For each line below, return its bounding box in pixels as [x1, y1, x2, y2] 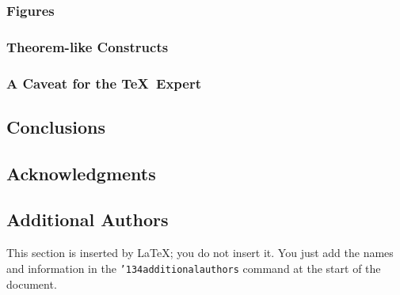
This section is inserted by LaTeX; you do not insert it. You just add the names [6, 244, 394, 261]
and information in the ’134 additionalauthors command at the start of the [6, 259, 381, 276]
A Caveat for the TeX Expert [6, 73, 201, 93]
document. [6, 275, 57, 292]
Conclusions [6, 114, 106, 138]
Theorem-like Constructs [6, 36, 169, 56]
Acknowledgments [6, 161, 156, 185]
